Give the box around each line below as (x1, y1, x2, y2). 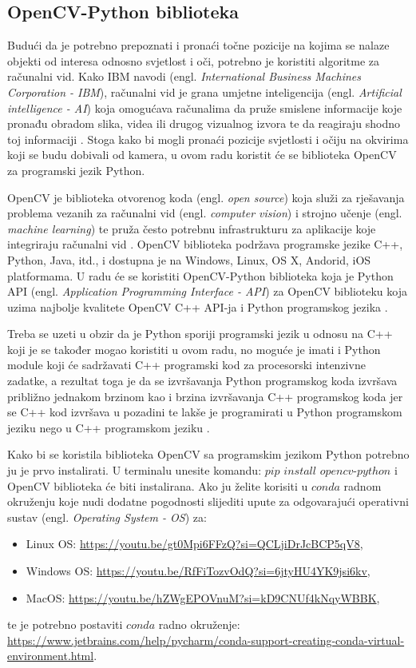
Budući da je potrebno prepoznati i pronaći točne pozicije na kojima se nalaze (7, 37, 390, 54)
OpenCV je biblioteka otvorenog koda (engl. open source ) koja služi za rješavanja (7, 189, 405, 205)
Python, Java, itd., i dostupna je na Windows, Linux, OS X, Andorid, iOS (7, 251, 371, 268)
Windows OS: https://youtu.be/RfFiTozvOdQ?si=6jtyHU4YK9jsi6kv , (26, 563, 370, 579)
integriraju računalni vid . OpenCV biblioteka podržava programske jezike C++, (7, 236, 403, 252)
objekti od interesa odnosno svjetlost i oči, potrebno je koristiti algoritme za (7, 52, 380, 69)
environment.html (7, 647, 94, 664)
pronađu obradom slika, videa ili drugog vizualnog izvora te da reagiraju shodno (7, 115, 401, 132)
